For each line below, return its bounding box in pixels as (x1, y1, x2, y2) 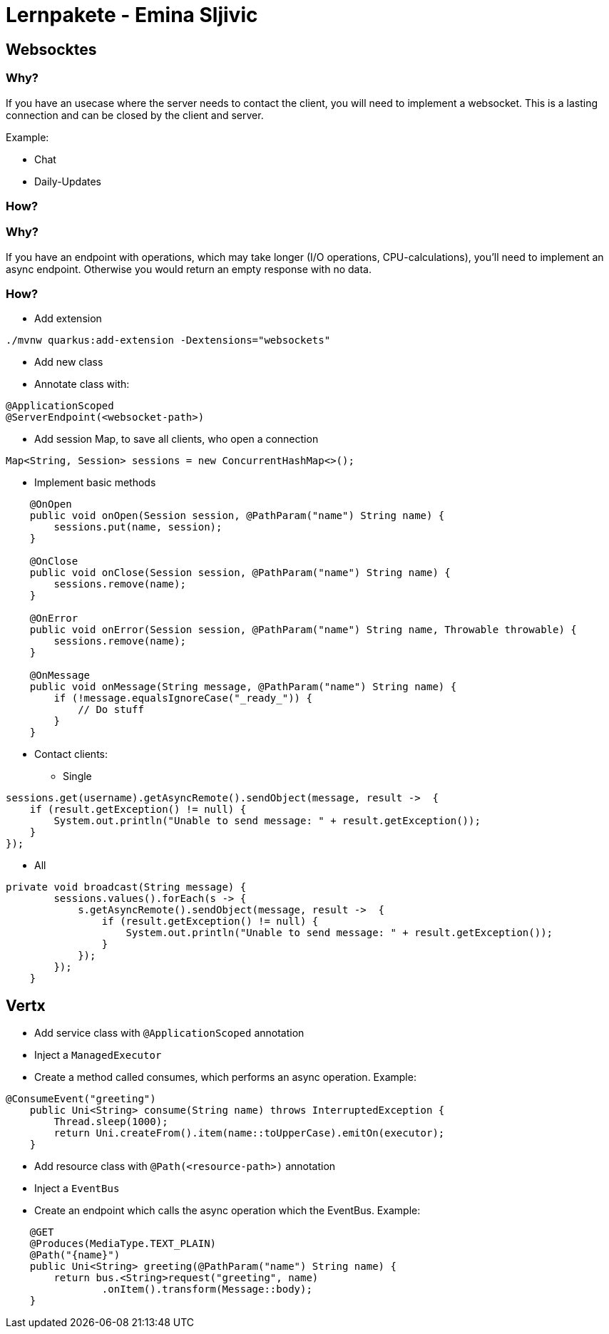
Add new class (34, 356, 103, 369)
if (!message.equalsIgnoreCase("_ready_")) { (53, 692, 312, 704)
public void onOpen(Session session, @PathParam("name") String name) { (29, 510, 445, 522)
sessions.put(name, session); (53, 521, 222, 533)
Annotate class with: (34, 378, 130, 391)
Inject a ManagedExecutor (34, 1049, 162, 1062)
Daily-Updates (34, 175, 101, 188)
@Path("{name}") (29, 1249, 121, 1261)
